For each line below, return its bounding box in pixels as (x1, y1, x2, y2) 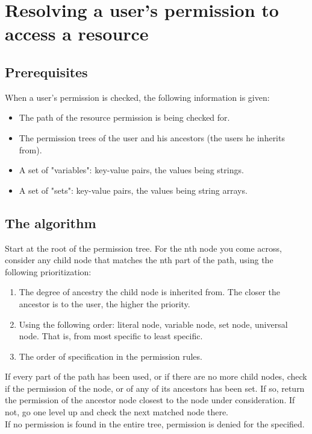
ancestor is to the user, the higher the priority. (19, 297, 190, 310)
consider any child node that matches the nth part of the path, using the (5, 254, 273, 266)
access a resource (5, 21, 149, 46)
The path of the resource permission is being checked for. (19, 111, 230, 124)
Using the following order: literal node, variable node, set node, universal (19, 318, 288, 330)
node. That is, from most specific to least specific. (19, 330, 203, 342)
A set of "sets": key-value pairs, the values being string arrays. (19, 183, 248, 196)
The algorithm (5, 213, 96, 232)
